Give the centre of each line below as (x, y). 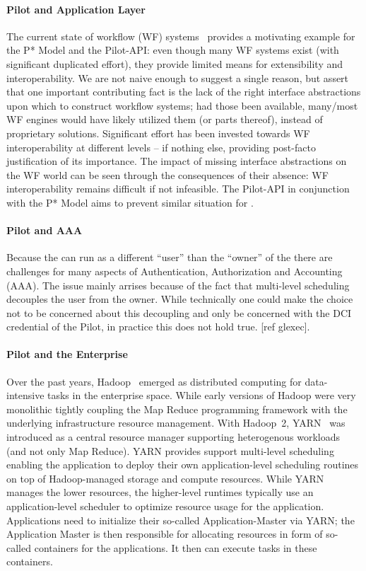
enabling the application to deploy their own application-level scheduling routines (183, 465)
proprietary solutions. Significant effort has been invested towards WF (158, 133)
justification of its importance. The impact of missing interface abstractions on (177, 161)
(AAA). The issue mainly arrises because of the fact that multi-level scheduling (178, 285)
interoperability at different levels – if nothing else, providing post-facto (161, 147)
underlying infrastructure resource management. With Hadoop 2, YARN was (176, 423)
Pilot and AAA (45, 230)
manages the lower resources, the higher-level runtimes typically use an (160, 492)
